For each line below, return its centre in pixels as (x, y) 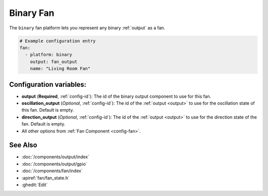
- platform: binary (49, 55)
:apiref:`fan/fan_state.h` (45, 178)
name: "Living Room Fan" (60, 69)
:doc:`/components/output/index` (55, 157)
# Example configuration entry (58, 41)
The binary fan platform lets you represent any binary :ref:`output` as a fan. (87, 28)
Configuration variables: (48, 84)
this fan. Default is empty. (48, 110)
